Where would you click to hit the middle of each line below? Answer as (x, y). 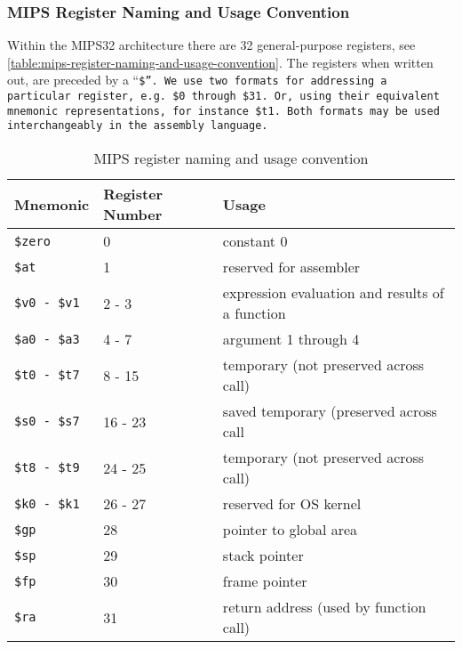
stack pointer (263, 556)
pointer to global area (290, 530)
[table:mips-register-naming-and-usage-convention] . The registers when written (220, 62)
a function (254, 313)
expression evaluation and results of (333, 293)
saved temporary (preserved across (330, 411)
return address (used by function (324, 607)
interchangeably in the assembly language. (138, 126)
